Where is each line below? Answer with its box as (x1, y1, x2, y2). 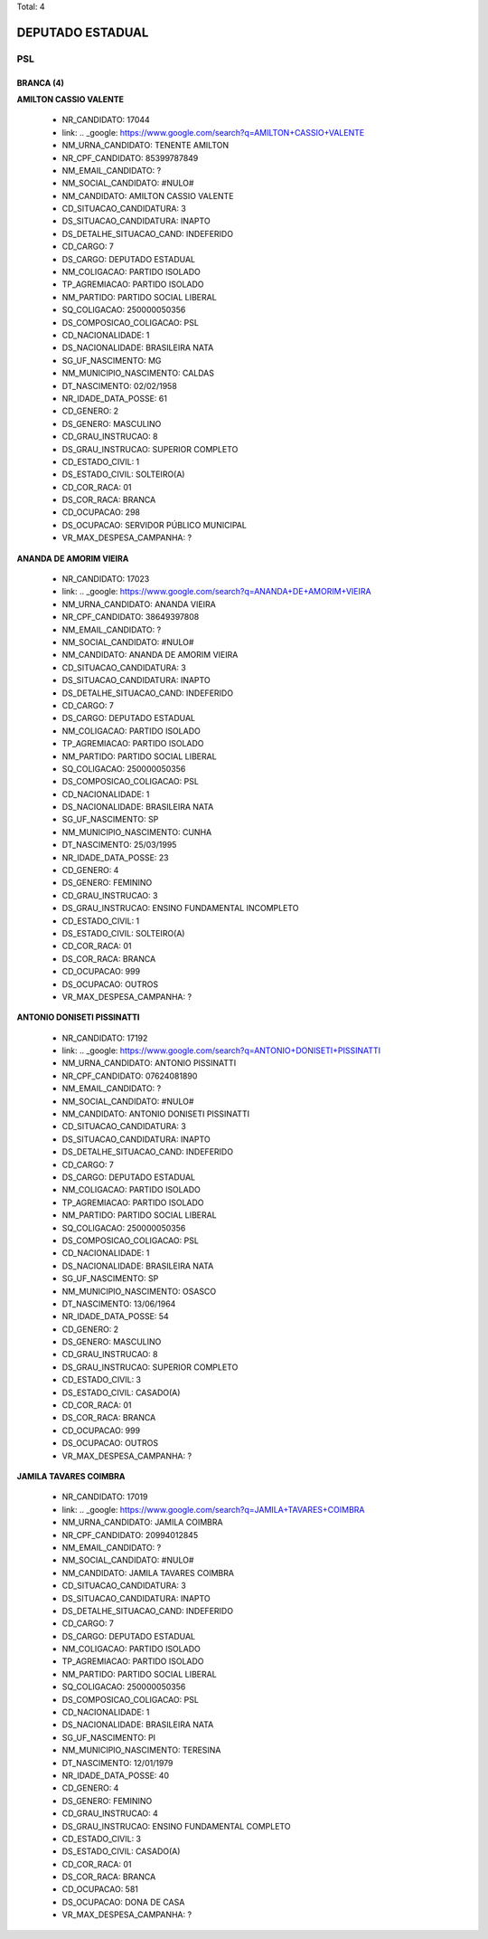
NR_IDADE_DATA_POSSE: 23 (61, 851, 169, 863)
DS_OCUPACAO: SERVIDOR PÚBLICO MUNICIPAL (61, 519, 248, 530)
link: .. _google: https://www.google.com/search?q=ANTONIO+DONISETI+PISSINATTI (61, 1045, 381, 1056)
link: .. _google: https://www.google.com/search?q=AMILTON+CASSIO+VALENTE (61, 127, 365, 138)
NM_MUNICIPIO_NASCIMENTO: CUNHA (61, 826, 212, 837)
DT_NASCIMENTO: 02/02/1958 (61, 380, 178, 391)
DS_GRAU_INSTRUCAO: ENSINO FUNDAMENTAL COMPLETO (61, 1820, 291, 1831)
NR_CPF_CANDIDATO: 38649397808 (61, 612, 200, 623)
